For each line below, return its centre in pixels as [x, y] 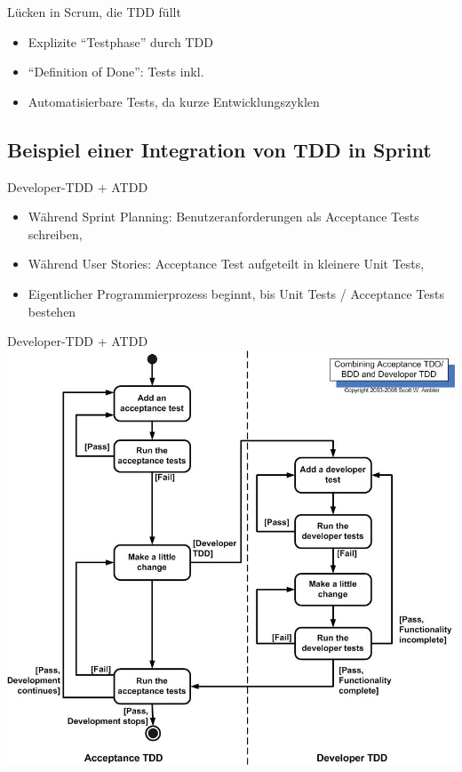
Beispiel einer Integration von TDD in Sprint [219, 149]
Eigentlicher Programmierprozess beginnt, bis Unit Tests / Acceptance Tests [236, 293]
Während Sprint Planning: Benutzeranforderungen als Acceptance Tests [223, 217]
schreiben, [55, 233]
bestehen [52, 311]
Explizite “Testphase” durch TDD [120, 41]
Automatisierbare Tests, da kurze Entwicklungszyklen [174, 101]
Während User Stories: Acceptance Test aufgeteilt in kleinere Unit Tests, [226, 264]
